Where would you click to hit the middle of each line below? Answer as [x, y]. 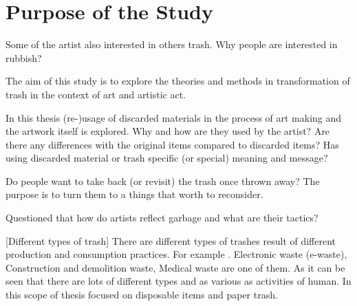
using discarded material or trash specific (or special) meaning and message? [167, 158]
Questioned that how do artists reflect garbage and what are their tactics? [162, 218]
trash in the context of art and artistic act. [96, 94]
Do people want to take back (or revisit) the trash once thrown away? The [163, 181]
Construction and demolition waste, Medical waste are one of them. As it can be [175, 267]
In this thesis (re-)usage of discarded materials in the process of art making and [174, 117]
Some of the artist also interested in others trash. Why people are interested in [172, 44]
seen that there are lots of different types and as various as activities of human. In [178, 281]
